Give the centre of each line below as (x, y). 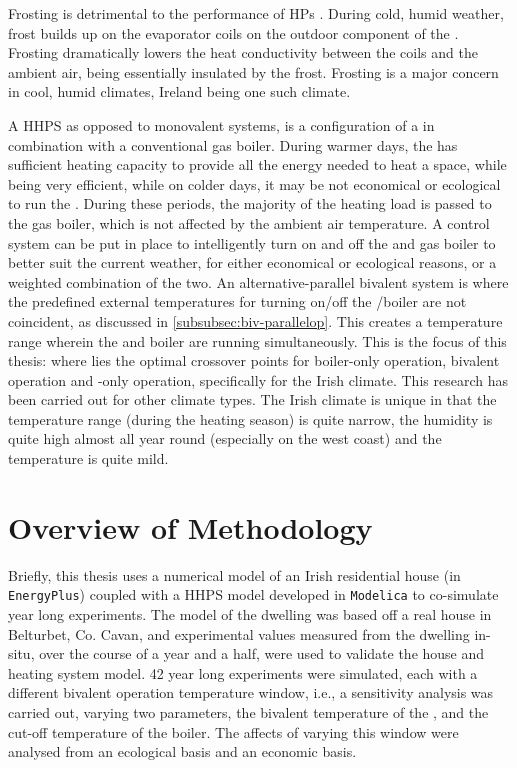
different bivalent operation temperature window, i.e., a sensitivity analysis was (251, 692)
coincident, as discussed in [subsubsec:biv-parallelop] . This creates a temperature (255, 320)
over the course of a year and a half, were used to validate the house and (262, 653)
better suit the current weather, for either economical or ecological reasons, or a (252, 262)
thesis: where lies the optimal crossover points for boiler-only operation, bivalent (254, 360)
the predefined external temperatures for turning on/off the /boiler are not (237, 301)
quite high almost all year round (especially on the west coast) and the (225, 438)
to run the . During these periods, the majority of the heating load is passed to (250, 203)
